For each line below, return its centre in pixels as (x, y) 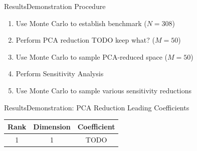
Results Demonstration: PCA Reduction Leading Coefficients (97, 107)
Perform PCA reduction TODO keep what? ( (85, 40)
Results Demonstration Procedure (55, 6)
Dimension (52, 126)
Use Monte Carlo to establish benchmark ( (81, 23)
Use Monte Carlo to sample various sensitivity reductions (104, 90)
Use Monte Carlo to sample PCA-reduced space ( (92, 56)
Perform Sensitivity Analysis (60, 73)
